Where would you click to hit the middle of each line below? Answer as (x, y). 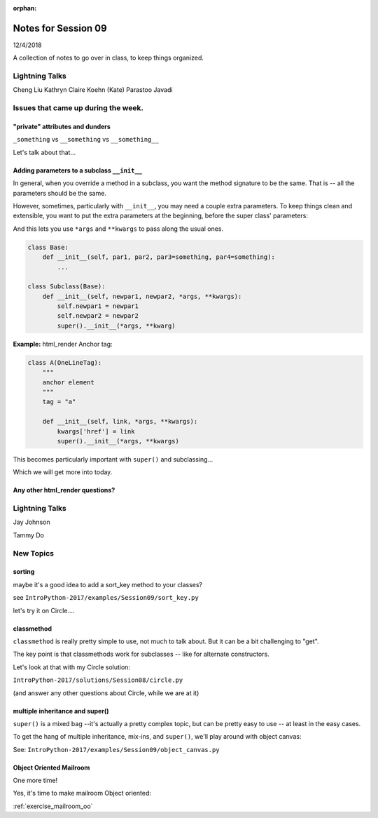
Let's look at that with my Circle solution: (72, 667)
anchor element (68, 382)
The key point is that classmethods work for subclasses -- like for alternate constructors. (141, 654)
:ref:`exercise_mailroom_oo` (53, 806)
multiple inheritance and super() (61, 711)
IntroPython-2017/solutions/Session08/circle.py (98, 680)
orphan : (25, 8)
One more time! (35, 780)
